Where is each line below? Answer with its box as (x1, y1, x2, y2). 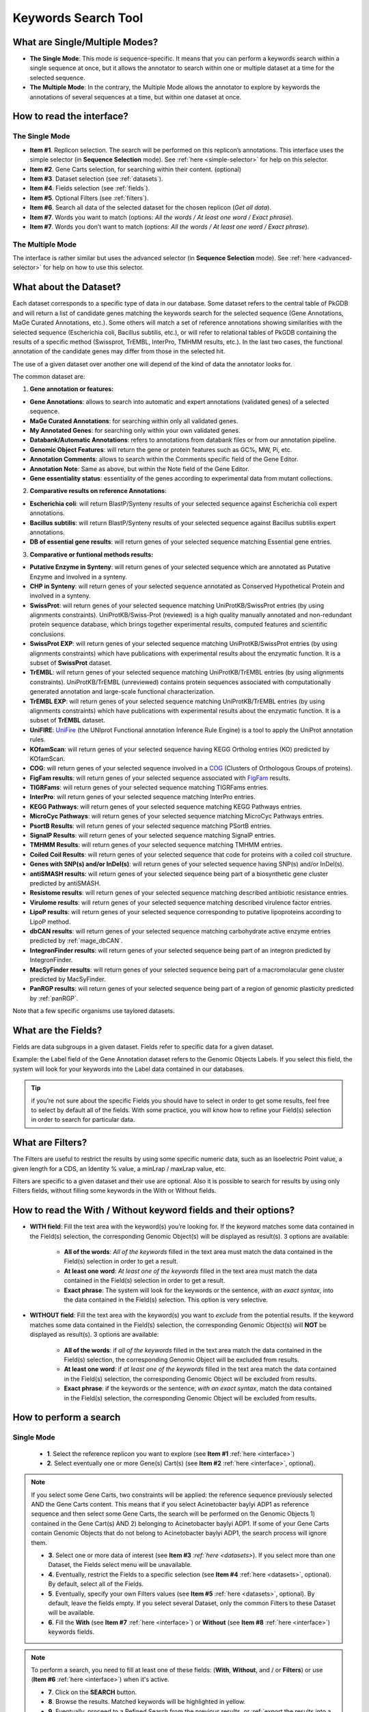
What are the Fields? (12, 1024, 102, 1036)
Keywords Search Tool (12, 10, 143, 25)
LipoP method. (29, 918, 71, 926)
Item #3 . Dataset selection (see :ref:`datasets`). (29, 175, 163, 183)
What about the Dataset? (12, 281, 122, 293)
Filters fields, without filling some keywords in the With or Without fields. (12, 1187, 217, 1195)
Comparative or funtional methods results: (29, 550, 154, 558)
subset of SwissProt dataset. (29, 659, 112, 667)
